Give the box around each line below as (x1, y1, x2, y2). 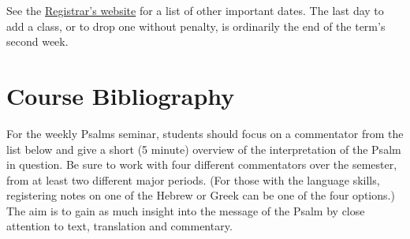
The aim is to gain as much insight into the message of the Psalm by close (6, 202, 365, 218)
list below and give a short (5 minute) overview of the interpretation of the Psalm (6, 140, 401, 157)
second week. (6, 33, 69, 50)
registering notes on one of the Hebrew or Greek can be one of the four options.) (6, 187, 395, 204)
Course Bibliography (6, 79, 235, 111)
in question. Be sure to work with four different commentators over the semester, (6, 156, 397, 173)
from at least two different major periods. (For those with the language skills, (6, 171, 380, 188)
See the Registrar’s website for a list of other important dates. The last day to (6, 2, 384, 18)
